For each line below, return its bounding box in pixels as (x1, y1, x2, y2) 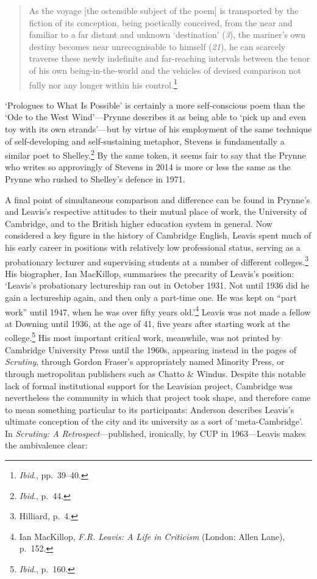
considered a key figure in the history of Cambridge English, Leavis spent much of (5, 229, 312, 242)
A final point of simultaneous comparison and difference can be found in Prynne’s (5, 193, 310, 206)
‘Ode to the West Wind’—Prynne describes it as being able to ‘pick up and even (5, 110, 306, 123)
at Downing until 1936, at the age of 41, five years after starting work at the (5, 317, 290, 329)
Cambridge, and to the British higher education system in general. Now (5, 217, 272, 229)
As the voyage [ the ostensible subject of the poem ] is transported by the (29, 4, 299, 16)
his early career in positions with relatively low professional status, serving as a (5, 241, 301, 253)
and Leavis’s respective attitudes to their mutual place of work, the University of (5, 205, 307, 218)
